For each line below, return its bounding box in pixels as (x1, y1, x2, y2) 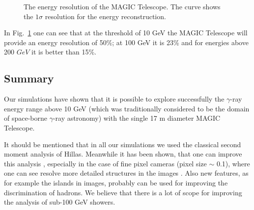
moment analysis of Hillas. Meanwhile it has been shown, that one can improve (4, 149, 242, 159)
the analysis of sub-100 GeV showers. (4, 197, 115, 207)
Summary (4, 71, 54, 86)
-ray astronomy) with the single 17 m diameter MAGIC (53, 113, 221, 123)
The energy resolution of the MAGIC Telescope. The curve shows (24, 1, 221, 11)
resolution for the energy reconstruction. (45, 11, 166, 21)
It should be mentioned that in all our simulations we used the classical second (4, 139, 241, 149)
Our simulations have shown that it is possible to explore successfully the (4, 94, 225, 104)
